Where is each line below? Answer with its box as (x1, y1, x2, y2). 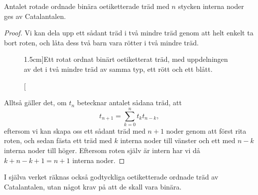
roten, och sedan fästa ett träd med (4, 135, 112, 146)
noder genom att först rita (166, 125, 247, 136)
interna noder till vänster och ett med (120, 135, 236, 146)
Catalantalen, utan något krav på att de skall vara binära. (4, 181, 182, 192)
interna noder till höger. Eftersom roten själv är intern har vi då (4, 145, 200, 156)
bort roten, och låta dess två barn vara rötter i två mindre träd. (4, 37, 199, 47)
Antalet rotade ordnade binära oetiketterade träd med (4, 1, 169, 11)
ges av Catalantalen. (4, 10, 66, 21)
